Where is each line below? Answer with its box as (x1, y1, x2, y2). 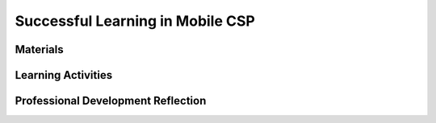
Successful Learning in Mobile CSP (15, 12, 256, 30)
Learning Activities (15, 68, 113, 82)
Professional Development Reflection (15, 94, 207, 108)
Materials (15, 43, 64, 56)
